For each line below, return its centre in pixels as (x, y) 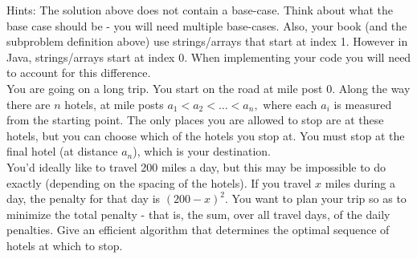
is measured (363, 104)
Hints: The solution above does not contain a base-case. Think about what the (200, 10)
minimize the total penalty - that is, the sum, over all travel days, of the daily (198, 214)
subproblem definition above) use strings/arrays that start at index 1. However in (207, 41)
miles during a (360, 182)
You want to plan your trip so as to (319, 198)
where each (290, 104)
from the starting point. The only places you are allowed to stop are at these (195, 120)
